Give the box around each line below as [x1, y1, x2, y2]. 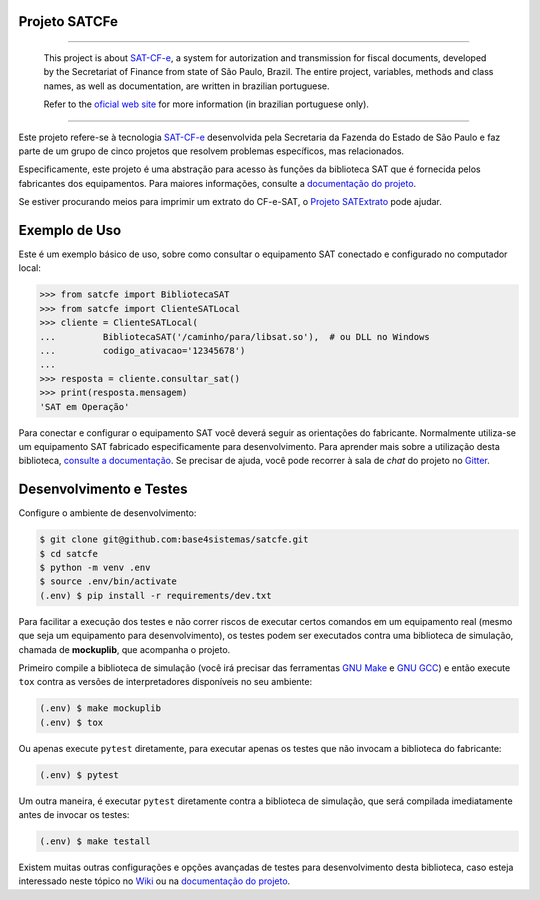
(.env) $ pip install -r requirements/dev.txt [39, 590, 272, 601]
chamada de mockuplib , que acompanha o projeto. [18, 643, 231, 655]
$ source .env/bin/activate [39, 576, 177, 587]
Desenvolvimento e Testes [18, 481, 188, 498]
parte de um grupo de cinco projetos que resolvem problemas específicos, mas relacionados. [18, 145, 405, 157]
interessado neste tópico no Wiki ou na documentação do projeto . [18, 875, 291, 887]
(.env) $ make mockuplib [39, 703, 162, 714]
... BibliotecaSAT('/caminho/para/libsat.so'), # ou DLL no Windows [39, 331, 430, 342]
